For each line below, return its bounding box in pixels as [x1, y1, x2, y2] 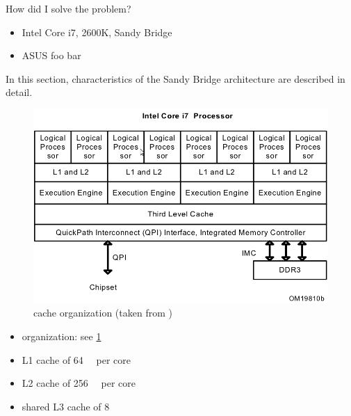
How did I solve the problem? [6, 1, 131, 15]
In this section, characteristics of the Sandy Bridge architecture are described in [6, 71, 345, 86]
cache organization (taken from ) [33, 305, 172, 320]
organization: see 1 [22, 329, 101, 344]
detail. [6, 85, 33, 99]
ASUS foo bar [22, 48, 81, 63]
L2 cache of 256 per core [22, 376, 136, 390]
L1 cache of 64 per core [22, 352, 131, 367]
